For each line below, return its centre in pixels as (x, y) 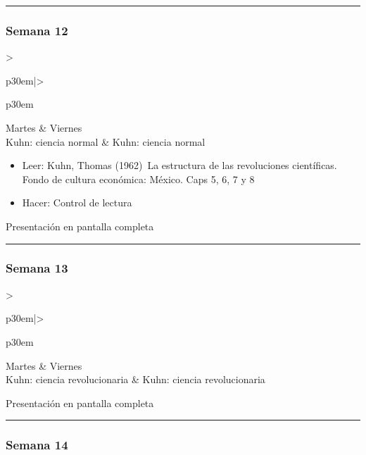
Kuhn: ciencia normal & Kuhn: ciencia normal (106, 141)
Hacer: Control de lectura (77, 202)
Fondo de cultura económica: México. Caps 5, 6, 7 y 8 (138, 179)
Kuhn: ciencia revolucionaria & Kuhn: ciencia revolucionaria (135, 379)
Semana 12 (37, 30)
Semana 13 (37, 268)
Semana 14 (37, 445)
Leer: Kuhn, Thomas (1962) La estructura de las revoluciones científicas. (179, 165)
